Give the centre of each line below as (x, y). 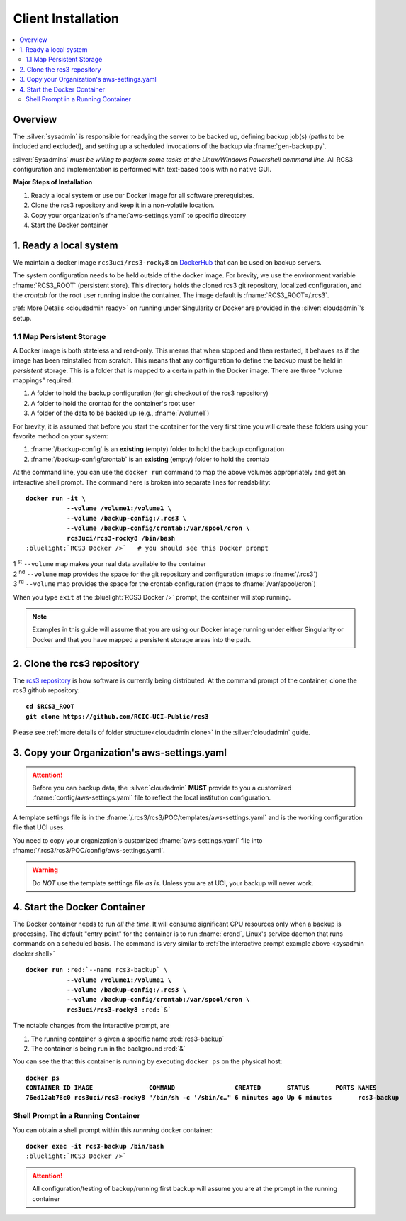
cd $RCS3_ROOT (50, 707)
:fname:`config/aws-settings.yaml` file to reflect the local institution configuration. (152, 797)
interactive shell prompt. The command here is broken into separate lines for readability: (142, 482)
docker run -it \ (56, 498)
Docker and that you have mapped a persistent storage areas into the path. (142, 639)
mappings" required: (43, 380)
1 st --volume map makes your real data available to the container (110, 563)
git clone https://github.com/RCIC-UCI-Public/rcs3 (117, 716)
